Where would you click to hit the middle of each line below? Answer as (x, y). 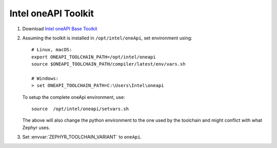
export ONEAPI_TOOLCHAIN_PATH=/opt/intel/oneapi (94, 57)
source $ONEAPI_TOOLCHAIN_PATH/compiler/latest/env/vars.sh (108, 64)
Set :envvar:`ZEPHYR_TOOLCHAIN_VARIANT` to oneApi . (82, 137)
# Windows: (45, 78)
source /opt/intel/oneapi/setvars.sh (80, 109)
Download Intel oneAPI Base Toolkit (60, 29)
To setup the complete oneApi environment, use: (74, 97)
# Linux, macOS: (52, 50)
